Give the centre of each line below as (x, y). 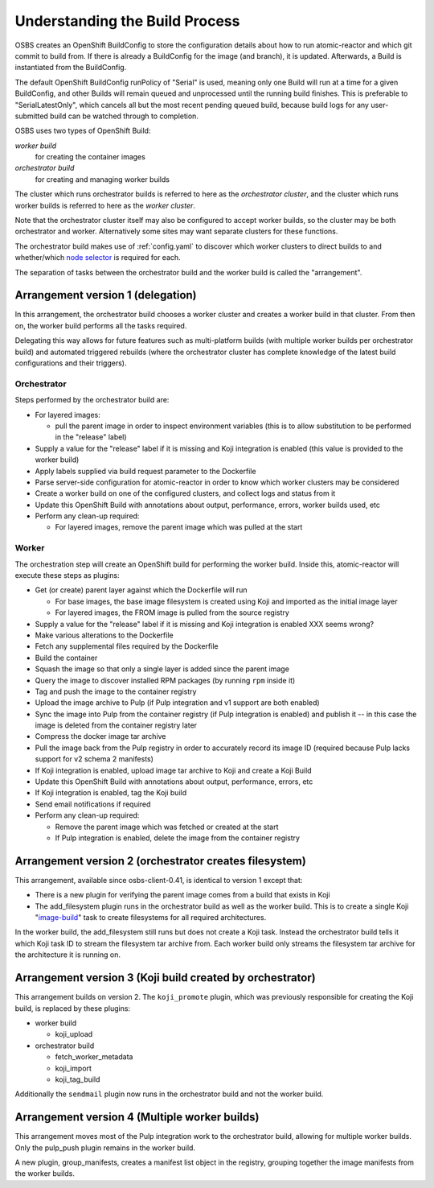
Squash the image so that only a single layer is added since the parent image (162, 669)
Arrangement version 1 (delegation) (106, 295)
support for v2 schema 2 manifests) (94, 759)
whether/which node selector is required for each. (98, 258)
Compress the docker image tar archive (100, 736)
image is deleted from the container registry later (116, 725)
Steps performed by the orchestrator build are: (92, 400)
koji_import (74, 1068)
